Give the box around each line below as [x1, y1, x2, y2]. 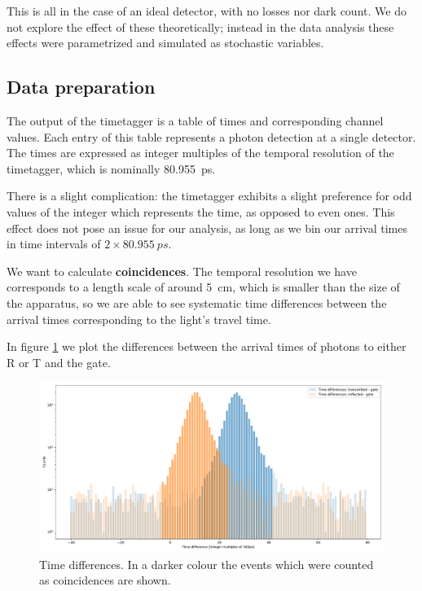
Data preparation [7, 74, 156, 99]
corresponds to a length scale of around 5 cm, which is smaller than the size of [7, 278, 400, 295]
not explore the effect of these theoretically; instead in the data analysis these [7, 18, 394, 35]
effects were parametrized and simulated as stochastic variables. [7, 34, 324, 51]
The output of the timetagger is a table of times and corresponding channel [7, 112, 384, 129]
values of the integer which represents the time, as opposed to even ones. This [7, 203, 395, 220]
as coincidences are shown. [39, 571, 171, 589]
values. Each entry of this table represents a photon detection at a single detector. [7, 128, 416, 145]
